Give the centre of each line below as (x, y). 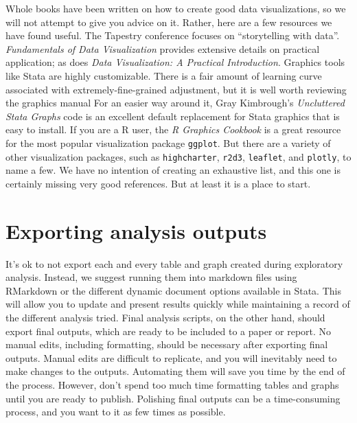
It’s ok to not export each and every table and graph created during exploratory (174, 263)
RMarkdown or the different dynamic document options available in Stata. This (173, 290)
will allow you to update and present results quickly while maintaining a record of (178, 304)
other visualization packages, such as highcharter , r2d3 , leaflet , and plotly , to (178, 156)
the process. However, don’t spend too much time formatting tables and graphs (172, 384)
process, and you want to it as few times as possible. (116, 412)
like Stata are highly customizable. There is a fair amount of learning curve (164, 75)
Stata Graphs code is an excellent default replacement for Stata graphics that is (173, 116)
